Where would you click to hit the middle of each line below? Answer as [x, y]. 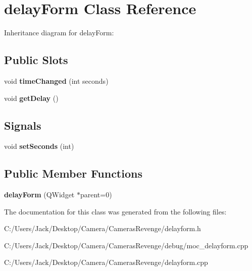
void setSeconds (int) [39, 146]
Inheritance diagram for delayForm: [59, 33]
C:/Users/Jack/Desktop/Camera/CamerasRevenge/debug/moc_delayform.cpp [126, 245]
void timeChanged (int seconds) [56, 80]
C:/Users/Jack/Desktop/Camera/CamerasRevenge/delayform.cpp [106, 262]
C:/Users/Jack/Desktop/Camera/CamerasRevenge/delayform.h [103, 228]
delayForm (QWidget [39, 195]
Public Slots [36, 60]
